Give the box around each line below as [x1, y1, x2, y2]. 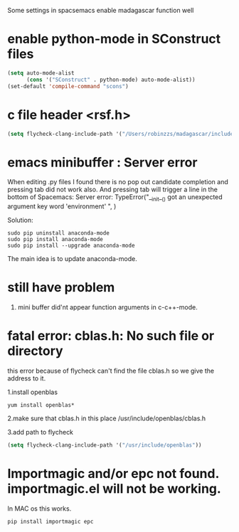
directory [7, 343, 63, 359]
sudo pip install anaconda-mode [7, 236, 103, 243]
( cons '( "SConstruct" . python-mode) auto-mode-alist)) [26, 76, 196, 83]
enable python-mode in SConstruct [7, 31, 221, 47]
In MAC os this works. [7, 504, 72, 513]
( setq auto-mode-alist [7, 69, 75, 77]
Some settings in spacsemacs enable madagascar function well [7, 6, 194, 14]
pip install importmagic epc [7, 518, 94, 525]
